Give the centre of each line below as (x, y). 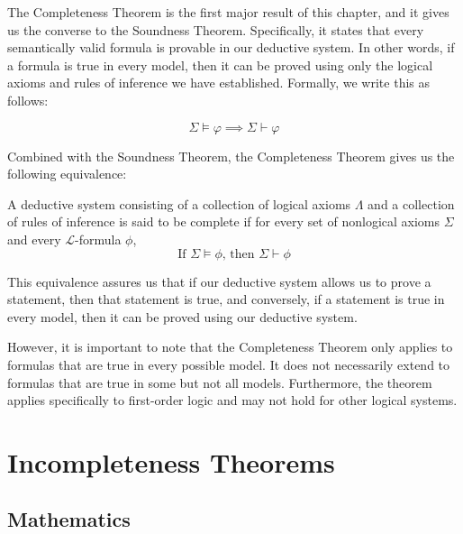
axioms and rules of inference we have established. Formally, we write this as (218, 83)
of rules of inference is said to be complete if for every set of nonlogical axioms (224, 221)
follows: (28, 100)
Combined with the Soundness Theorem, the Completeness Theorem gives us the (231, 156)
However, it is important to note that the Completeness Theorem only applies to (230, 347)
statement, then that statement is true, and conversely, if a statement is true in (226, 299)
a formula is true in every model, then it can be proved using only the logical (220, 64)
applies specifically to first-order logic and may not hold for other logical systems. (232, 400)
